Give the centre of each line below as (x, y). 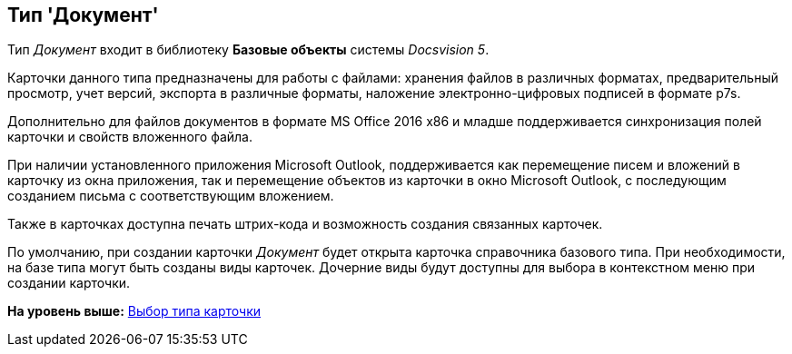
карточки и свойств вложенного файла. (130, 137)
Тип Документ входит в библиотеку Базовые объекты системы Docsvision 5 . (248, 50)
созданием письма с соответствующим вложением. (171, 196)
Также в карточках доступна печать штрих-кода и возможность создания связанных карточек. (305, 224)
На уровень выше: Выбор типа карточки (134, 311)
